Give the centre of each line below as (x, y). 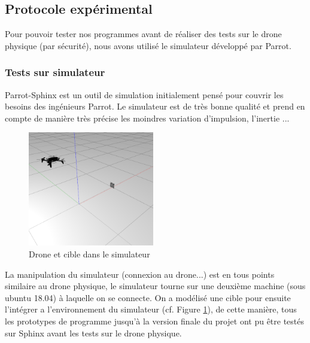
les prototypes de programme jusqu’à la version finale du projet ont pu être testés (155, 321)
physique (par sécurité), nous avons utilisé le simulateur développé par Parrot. (148, 45)
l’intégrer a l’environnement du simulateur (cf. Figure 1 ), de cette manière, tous (151, 309)
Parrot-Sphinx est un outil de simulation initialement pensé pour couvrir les (144, 94)
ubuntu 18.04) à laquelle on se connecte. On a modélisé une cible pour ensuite (148, 297)
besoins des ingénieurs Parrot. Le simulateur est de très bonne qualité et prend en (155, 106)
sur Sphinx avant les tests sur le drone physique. (93, 333)
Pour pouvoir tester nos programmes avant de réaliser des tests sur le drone (143, 34)
